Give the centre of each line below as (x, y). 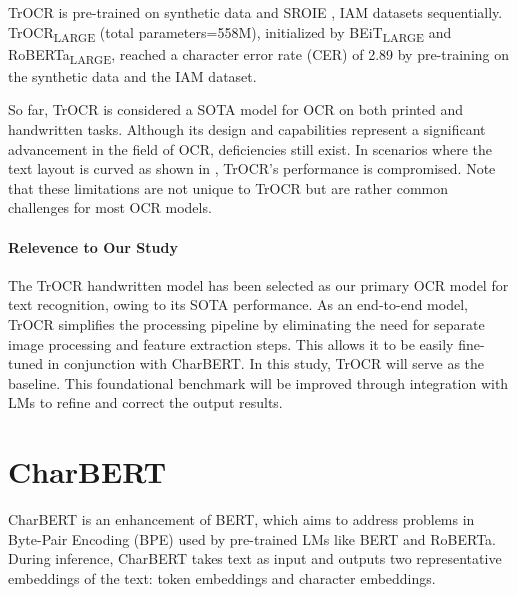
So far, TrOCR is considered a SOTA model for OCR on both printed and (235, 109)
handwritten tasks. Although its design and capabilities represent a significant (247, 129)
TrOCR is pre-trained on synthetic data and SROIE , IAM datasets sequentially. (255, 12)
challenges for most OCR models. (110, 207)
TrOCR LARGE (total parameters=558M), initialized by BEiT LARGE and (230, 33)
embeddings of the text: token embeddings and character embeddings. (222, 577)
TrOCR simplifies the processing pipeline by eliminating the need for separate (246, 323)
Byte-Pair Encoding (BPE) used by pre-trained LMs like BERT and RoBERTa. (252, 538)
